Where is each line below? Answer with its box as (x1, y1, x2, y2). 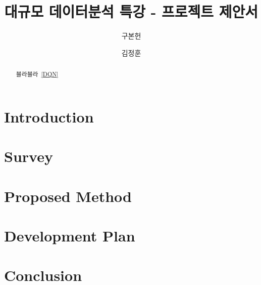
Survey (4, 146, 53, 167)
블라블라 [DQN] (16, 70, 59, 78)
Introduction (4, 106, 94, 127)
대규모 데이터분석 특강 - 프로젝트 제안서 (4, 1, 258, 22)
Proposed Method (4, 185, 132, 206)
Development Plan (4, 225, 135, 246)
